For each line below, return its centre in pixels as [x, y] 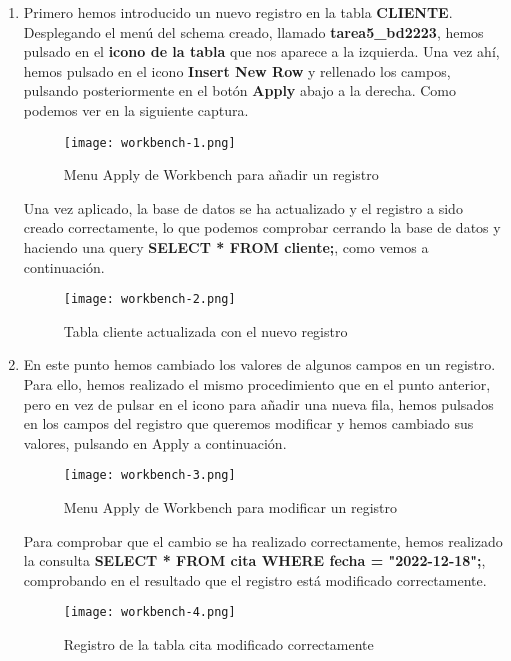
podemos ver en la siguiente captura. [136, 109]
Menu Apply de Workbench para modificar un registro [230, 507]
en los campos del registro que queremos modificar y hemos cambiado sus [248, 423]
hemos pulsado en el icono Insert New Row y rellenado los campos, [237, 70]
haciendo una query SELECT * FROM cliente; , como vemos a [226, 247]
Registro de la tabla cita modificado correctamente [218, 644]
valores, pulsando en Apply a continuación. [155, 442]
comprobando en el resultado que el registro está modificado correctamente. [255, 579]
